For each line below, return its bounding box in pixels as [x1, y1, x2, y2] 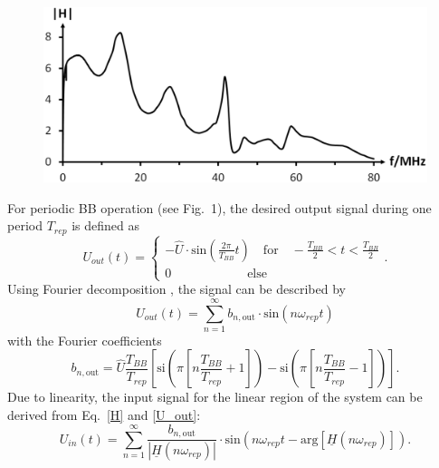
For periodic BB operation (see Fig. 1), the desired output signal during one [7, 198, 432, 217]
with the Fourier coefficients [7, 330, 162, 349]
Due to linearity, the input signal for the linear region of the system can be [7, 387, 423, 406]
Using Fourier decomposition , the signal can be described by [7, 279, 346, 298]
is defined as [72, 216, 140, 235]
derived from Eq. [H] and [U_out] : [7, 405, 201, 424]
